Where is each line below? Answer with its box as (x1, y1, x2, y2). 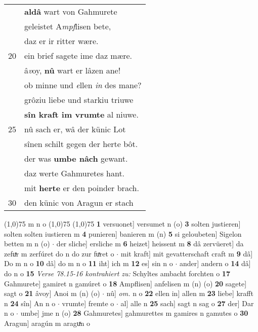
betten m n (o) (4, 238, 50, 249)
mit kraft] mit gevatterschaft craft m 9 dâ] (120, 248, 253, 259)
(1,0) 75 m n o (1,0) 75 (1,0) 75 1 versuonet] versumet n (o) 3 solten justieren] (4, 218, 241, 229)
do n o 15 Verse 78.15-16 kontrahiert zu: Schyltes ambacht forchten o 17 (4, 268, 230, 278)
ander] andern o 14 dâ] (179, 258, 251, 269)
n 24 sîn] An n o (4, 298, 56, 308)
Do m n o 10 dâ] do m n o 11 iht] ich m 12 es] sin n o (4, 258, 173, 269)
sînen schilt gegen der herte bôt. (24, 138, 138, 150)
